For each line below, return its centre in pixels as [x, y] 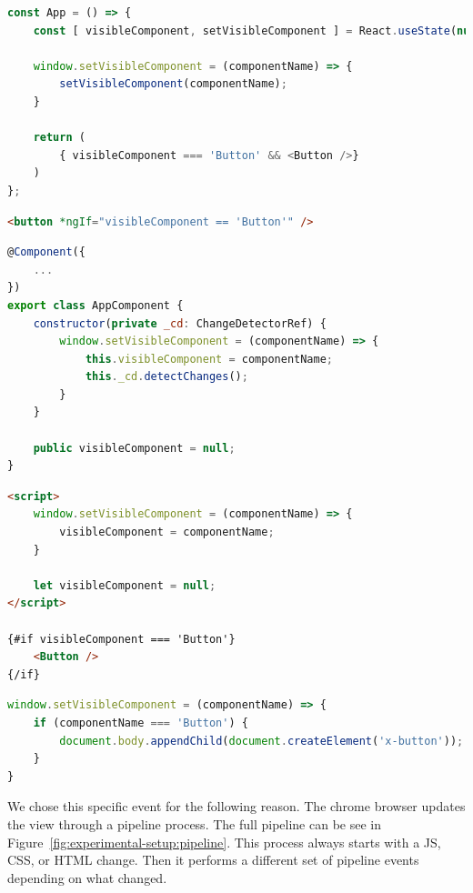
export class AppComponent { [96, 305]
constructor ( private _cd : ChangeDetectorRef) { [180, 323]
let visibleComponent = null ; [125, 585]
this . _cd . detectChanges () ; [166, 377]
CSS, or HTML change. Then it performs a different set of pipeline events [213, 860]
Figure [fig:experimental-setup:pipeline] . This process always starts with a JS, [224, 842]
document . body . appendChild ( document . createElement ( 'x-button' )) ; [262, 741]
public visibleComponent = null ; [134, 448]
